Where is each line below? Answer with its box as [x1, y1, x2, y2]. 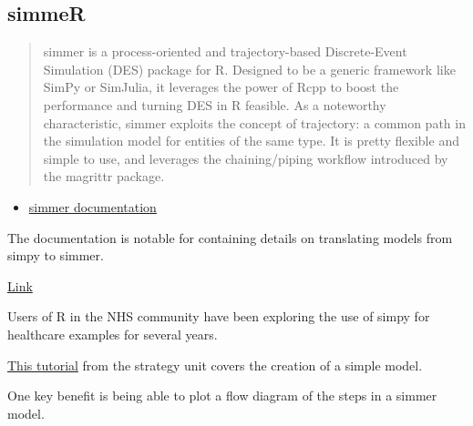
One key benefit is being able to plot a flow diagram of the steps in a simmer [7, 386, 437, 405]
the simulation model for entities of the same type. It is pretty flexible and [43, 131, 459, 150]
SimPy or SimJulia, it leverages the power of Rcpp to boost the [43, 77, 399, 96]
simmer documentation [28, 197, 157, 216]
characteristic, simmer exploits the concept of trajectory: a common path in [43, 113, 466, 132]
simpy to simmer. [7, 246, 104, 265]
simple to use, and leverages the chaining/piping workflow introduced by [43, 148, 448, 167]
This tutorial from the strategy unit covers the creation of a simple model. [7, 355, 423, 374]
